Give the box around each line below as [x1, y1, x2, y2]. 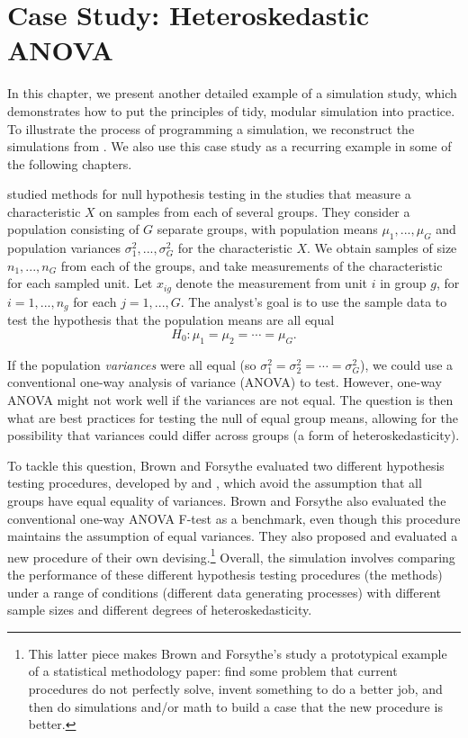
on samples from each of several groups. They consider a [99, 202, 410, 220]
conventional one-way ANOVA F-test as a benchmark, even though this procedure [7, 508, 461, 527]
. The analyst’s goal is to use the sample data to [180, 292, 447, 310]
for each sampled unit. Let [7, 274, 153, 292]
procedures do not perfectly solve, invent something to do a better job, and [28, 679, 443, 697]
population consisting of [7, 220, 139, 238]
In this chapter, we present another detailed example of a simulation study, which [7, 84, 457, 103]
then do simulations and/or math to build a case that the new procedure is [28, 697, 443, 715]
